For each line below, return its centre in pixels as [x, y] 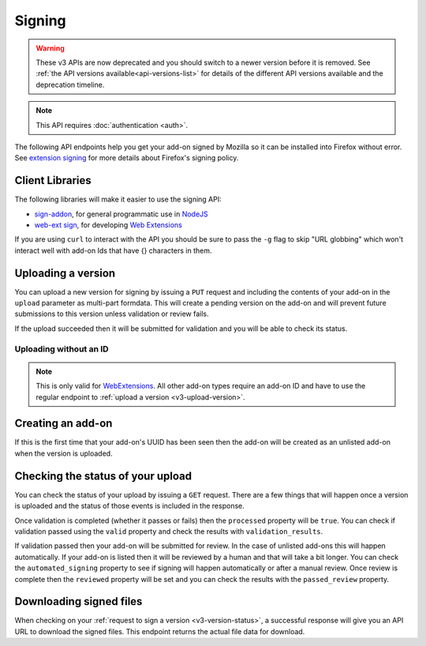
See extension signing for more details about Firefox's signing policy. [127, 158]
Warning [50, 48]
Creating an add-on [64, 424]
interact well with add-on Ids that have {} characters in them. [113, 250]
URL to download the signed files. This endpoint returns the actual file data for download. [160, 631]
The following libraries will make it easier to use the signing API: [118, 199]
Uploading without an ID [62, 349]
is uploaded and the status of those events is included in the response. [129, 506]
